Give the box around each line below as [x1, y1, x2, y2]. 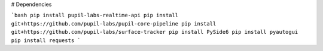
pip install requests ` [11, 37, 81, 44]
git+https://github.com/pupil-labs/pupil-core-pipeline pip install [11, 20, 217, 27]
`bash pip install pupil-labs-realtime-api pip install [11, 12, 179, 19]
